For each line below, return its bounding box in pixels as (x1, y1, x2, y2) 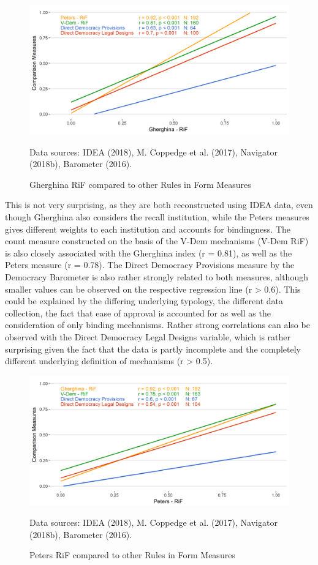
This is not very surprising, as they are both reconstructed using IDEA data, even (5, 198, 313, 211)
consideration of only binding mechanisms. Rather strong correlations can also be (5, 318, 310, 331)
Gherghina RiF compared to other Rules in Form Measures (29, 178, 251, 190)
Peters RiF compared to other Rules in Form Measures (29, 548, 235, 561)
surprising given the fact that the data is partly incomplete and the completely (5, 342, 301, 355)
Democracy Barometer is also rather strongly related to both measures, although (5, 270, 308, 283)
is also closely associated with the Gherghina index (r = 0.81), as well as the (5, 246, 292, 259)
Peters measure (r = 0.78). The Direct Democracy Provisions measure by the (5, 258, 295, 271)
